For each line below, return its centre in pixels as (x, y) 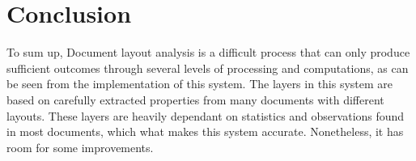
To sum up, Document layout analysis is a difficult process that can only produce (208, 52)
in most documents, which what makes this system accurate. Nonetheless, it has (205, 131)
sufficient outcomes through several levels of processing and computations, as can (208, 68)
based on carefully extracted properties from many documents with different (195, 99)
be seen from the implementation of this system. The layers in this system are (200, 84)
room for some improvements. (80, 147)
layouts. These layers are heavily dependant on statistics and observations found (206, 115)
